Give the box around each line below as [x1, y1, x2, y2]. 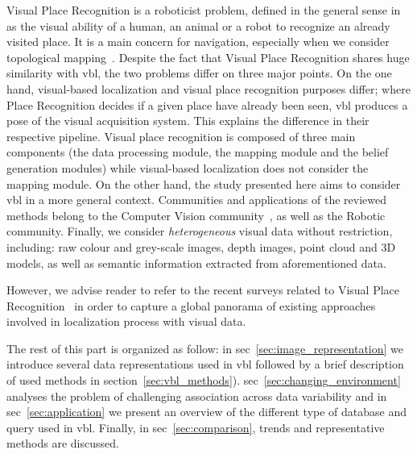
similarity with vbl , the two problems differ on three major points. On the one [6, 65, 392, 81]
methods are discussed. [6, 435, 119, 452]
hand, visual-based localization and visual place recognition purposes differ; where [6, 80, 411, 97]
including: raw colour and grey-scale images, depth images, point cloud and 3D [6, 238, 396, 255]
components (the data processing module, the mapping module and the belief [6, 144, 389, 160]
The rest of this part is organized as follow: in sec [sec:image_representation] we [6, 339, 404, 356]
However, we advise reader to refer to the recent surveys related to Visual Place [6, 281, 400, 298]
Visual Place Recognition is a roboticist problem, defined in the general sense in [6, 2, 401, 18]
